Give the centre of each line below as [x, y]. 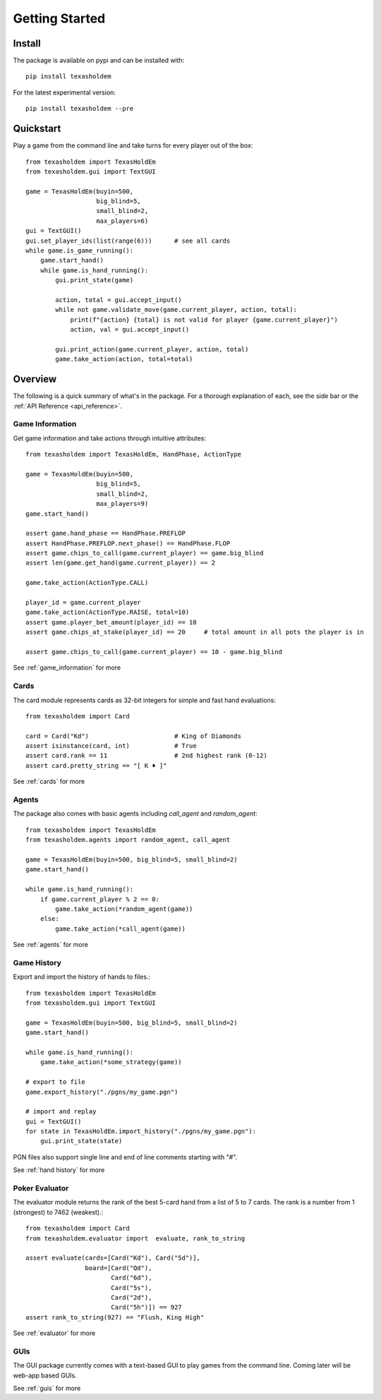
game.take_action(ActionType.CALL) [87, 583]
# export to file [55, 1082]
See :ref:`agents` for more [50, 945]
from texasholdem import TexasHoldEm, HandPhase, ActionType [133, 454]
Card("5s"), [131, 1287]
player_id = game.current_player [83, 603]
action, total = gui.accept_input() [119, 300]
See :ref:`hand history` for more [59, 1170]
